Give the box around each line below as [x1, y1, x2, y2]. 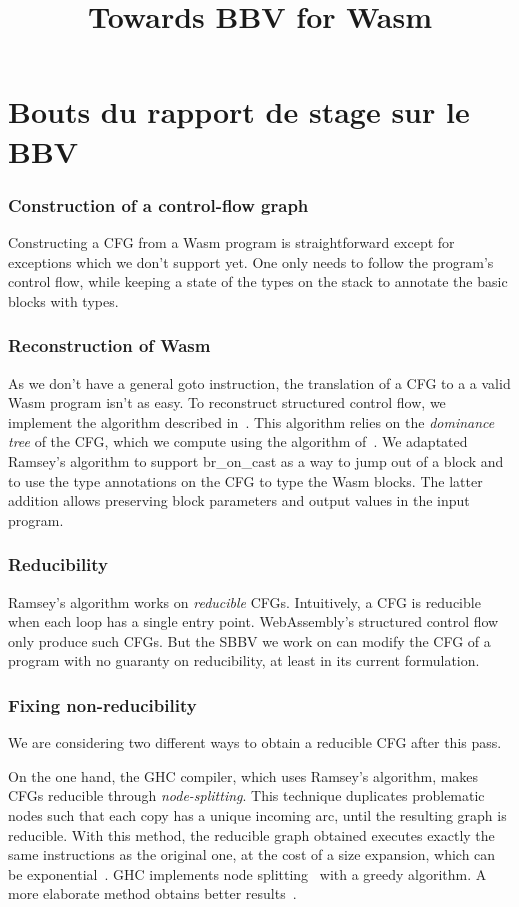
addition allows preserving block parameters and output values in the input [8, 490, 470, 511]
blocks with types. [8, 290, 119, 311]
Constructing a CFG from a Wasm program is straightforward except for [8, 231, 455, 252]
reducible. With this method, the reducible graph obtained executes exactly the [8, 824, 495, 845]
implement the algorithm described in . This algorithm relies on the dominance [8, 411, 495, 432]
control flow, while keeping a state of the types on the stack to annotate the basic [8, 271, 508, 292]
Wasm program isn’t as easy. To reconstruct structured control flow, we [8, 392, 446, 413]
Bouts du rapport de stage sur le [8, 91, 470, 132]
